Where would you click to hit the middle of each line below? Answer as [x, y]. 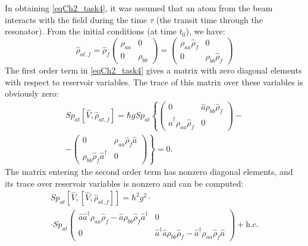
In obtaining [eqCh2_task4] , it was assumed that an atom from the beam [139, 8]
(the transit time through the [209, 19]
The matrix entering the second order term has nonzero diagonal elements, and [149, 172]
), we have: [205, 31]
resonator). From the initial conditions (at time [91, 31]
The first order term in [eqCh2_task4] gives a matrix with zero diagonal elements [153, 70]
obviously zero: [32, 93]
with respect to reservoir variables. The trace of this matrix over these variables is [154, 82]
